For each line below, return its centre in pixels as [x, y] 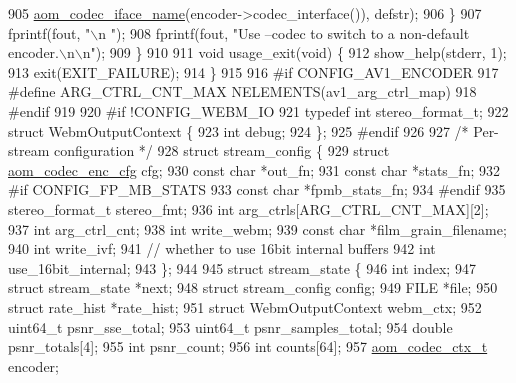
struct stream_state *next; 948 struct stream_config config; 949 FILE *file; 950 [253, 287]
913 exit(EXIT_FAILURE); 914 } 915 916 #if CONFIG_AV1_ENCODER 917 [253, 71]
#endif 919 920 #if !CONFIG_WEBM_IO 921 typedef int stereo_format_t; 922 [258, 110]
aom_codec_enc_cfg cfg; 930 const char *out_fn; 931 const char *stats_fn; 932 [254, 169]
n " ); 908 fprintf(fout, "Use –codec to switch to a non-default [284, 32]
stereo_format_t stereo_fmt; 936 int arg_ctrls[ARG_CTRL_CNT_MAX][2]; [248, 208]
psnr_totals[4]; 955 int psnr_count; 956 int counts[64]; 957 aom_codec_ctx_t [248, 346]
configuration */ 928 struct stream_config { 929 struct [221, 150]
